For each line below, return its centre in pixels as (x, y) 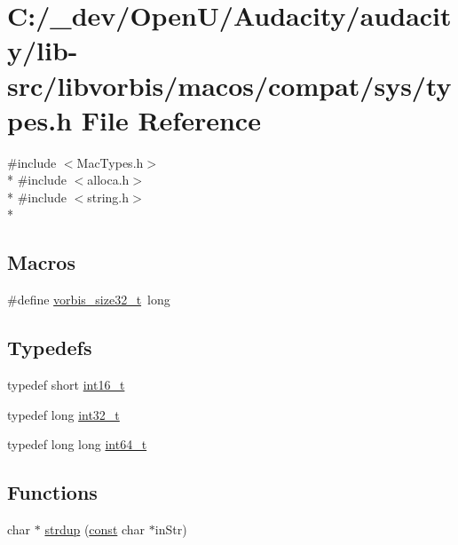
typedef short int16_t (66, 385)
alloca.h (108, 180)
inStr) (171, 529)
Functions (52, 492)
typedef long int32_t (63, 414)
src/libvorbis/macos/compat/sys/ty (229, 85)
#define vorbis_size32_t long (89, 300)
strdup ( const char (95, 529)
